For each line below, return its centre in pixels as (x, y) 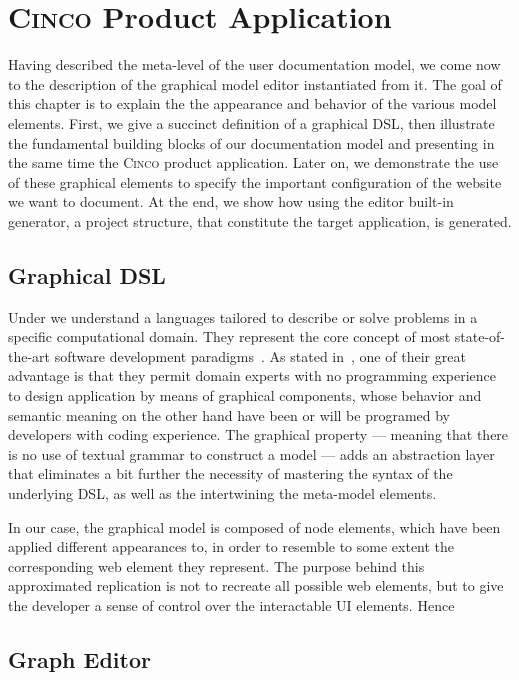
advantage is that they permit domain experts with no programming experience (252, 375)
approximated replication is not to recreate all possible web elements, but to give (256, 585)
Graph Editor (79, 658)
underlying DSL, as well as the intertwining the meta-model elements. (222, 493)
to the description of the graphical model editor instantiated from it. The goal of (255, 83)
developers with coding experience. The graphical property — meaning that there (258, 434)
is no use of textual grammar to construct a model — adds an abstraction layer (251, 453)
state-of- (479, 336)
